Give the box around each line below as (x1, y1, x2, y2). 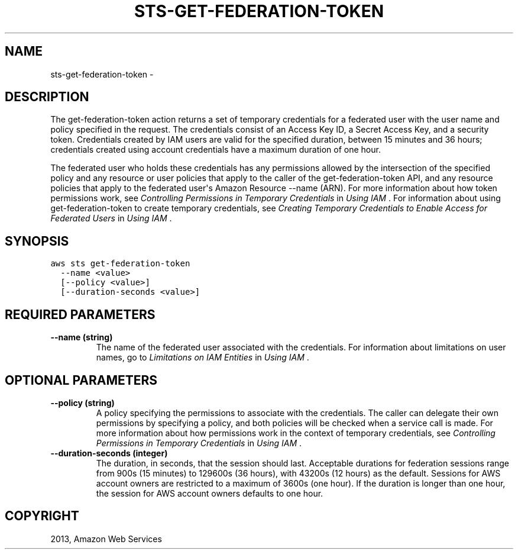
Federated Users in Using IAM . (50, 213, 172, 224)
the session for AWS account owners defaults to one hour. (96, 488, 323, 498)
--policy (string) (50, 397, 115, 408)
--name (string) (50, 332, 113, 343)
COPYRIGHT (5, 508, 79, 524)
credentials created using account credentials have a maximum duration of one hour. (50, 144, 381, 155)
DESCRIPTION (5, 89, 89, 105)
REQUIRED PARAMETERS (5, 307, 156, 322)
